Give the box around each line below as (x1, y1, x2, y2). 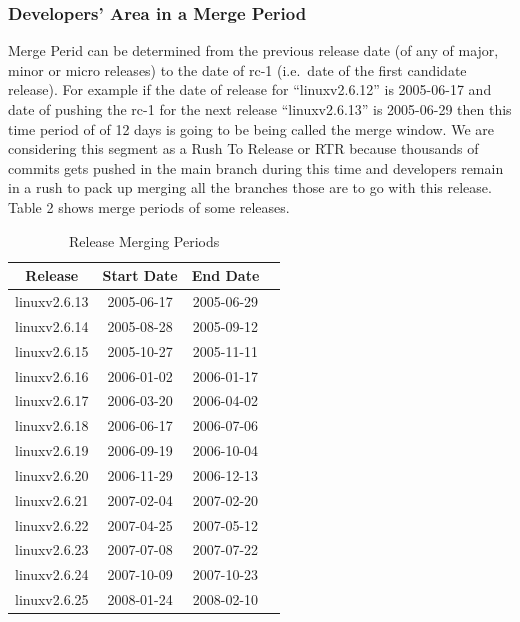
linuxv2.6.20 (15, 464, 89, 485)
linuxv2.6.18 (15, 415, 89, 436)
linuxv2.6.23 (15, 539, 89, 560)
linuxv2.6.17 (15, 390, 89, 411)
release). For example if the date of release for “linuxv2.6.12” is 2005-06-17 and (8, 79, 492, 100)
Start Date (102, 265, 178, 286)
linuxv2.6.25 (15, 589, 89, 610)
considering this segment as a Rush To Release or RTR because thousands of (8, 138, 479, 159)
